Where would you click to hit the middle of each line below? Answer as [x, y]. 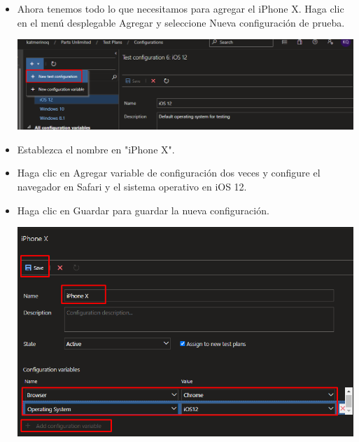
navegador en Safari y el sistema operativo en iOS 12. [132, 186]
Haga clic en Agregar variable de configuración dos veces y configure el [169, 173]
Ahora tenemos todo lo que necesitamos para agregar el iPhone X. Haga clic [181, 8]
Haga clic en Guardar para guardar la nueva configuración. [143, 210]
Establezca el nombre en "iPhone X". [96, 149]
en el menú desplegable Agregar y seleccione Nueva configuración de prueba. [181, 22]
